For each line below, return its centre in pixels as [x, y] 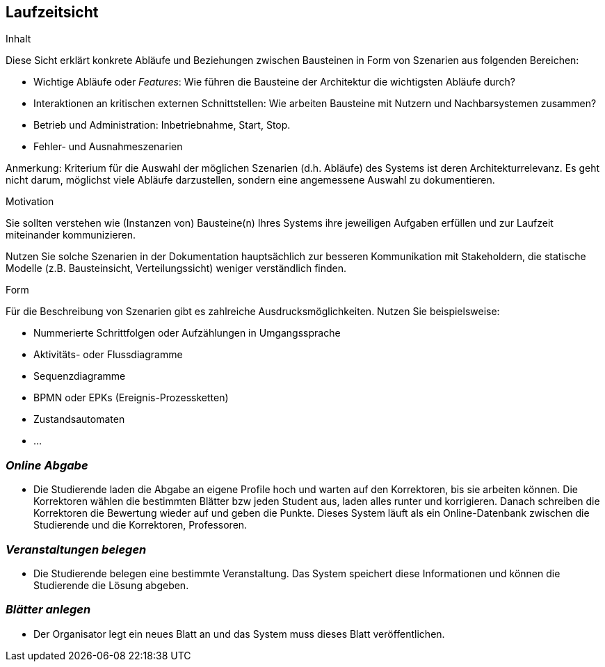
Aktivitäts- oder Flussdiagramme [108, 355]
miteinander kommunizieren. [71, 235]
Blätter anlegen [48, 610]
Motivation [30, 202]
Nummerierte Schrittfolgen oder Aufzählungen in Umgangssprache [187, 333]
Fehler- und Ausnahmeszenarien [108, 147]
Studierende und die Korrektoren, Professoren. [140, 525]
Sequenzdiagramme [80, 376]
